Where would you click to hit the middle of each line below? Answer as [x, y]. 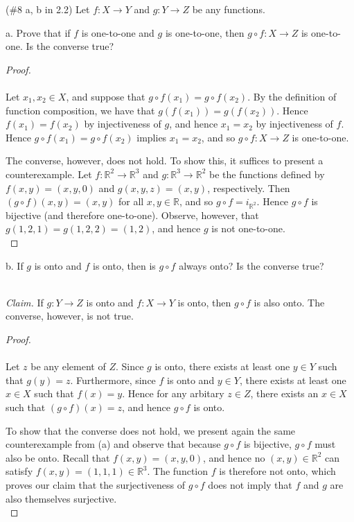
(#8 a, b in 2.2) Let [48, 9]
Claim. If [25, 302]
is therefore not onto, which [277, 471]
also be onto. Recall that [58, 457]
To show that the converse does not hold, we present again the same [151, 430]
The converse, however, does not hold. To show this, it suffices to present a [165, 160]
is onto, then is [124, 265]
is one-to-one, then [205, 32]
